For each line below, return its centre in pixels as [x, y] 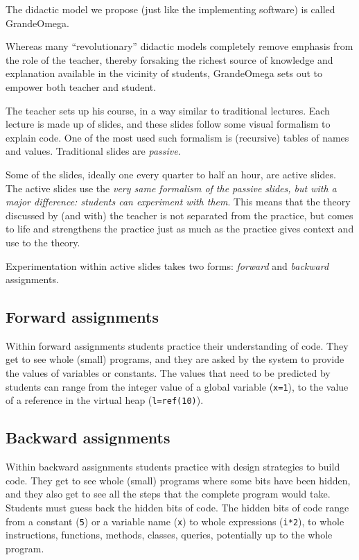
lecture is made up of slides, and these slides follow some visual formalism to [168, 124]
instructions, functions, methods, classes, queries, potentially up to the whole [169, 535]
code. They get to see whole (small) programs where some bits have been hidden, [178, 480]
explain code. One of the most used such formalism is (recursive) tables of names [177, 137]
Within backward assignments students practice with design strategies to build [173, 467]
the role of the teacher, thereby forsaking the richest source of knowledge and [169, 59]
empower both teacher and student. [81, 86]
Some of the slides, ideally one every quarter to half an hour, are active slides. [171, 174]
